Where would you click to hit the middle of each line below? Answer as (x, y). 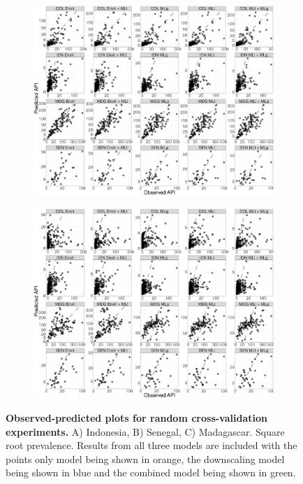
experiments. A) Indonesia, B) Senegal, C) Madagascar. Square (145, 431)
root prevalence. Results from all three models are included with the (151, 445)
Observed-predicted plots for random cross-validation (136, 418)
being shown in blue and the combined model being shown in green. (151, 472)
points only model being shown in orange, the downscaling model (145, 458)
